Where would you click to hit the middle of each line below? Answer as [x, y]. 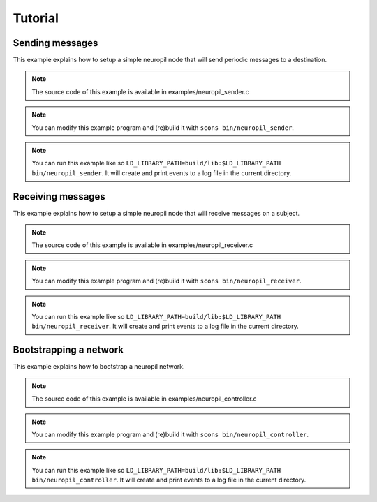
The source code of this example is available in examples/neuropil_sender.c [140, 91]
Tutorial [36, 18]
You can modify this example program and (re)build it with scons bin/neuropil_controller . [170, 434]
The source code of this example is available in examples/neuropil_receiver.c [142, 245]
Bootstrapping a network [68, 350]
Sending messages [56, 43]
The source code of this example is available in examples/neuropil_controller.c [144, 399]
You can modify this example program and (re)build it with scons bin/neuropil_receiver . [167, 281]
